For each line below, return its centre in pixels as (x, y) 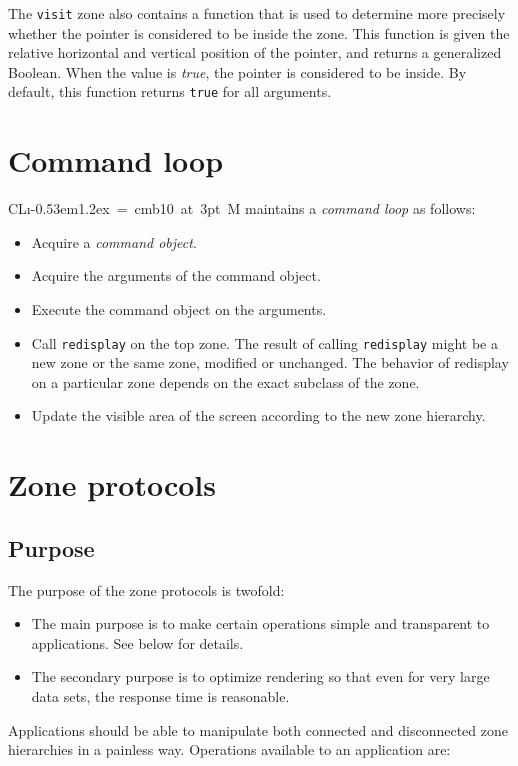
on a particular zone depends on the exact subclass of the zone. (225, 381)
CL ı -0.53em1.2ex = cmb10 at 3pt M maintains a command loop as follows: (242, 208)
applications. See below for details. (137, 642)
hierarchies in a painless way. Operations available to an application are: (229, 749)
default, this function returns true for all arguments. (170, 91)
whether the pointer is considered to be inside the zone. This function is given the (259, 32)
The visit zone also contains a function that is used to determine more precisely (257, 13)
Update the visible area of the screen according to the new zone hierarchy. (258, 415)
